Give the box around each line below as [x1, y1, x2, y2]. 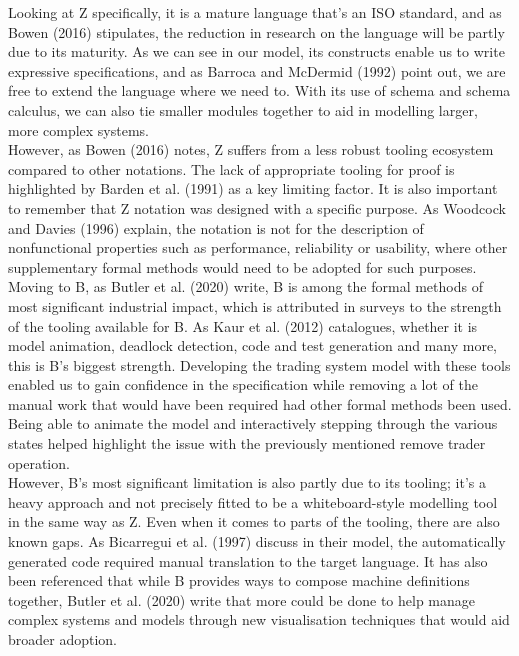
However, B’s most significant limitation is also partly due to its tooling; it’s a [8, 472, 486, 493]
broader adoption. [8, 629, 118, 649]
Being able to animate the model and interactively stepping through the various [8, 413, 498, 434]
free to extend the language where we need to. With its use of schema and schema [8, 80, 511, 101]
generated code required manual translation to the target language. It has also [8, 550, 488, 571]
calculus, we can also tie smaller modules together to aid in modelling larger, [8, 99, 478, 120]
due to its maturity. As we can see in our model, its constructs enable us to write [8, 41, 505, 62]
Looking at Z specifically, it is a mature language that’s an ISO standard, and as [8, 2, 502, 22]
